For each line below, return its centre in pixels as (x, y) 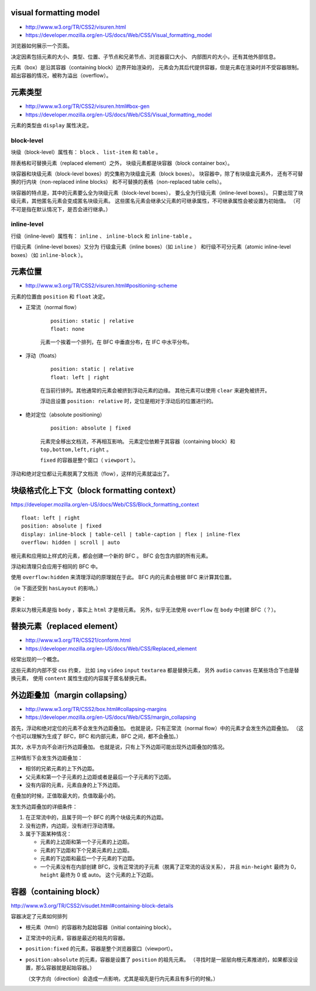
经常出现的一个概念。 (37, 659)
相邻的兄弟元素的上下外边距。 (61, 769)
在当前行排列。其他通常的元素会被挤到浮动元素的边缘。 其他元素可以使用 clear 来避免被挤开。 (155, 390)
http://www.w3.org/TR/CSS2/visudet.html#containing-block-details (92, 905)
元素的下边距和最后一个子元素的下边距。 (89, 858)
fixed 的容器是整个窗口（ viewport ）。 (89, 460)
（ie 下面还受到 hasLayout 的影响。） (56, 588)
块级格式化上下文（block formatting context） (96, 490)
